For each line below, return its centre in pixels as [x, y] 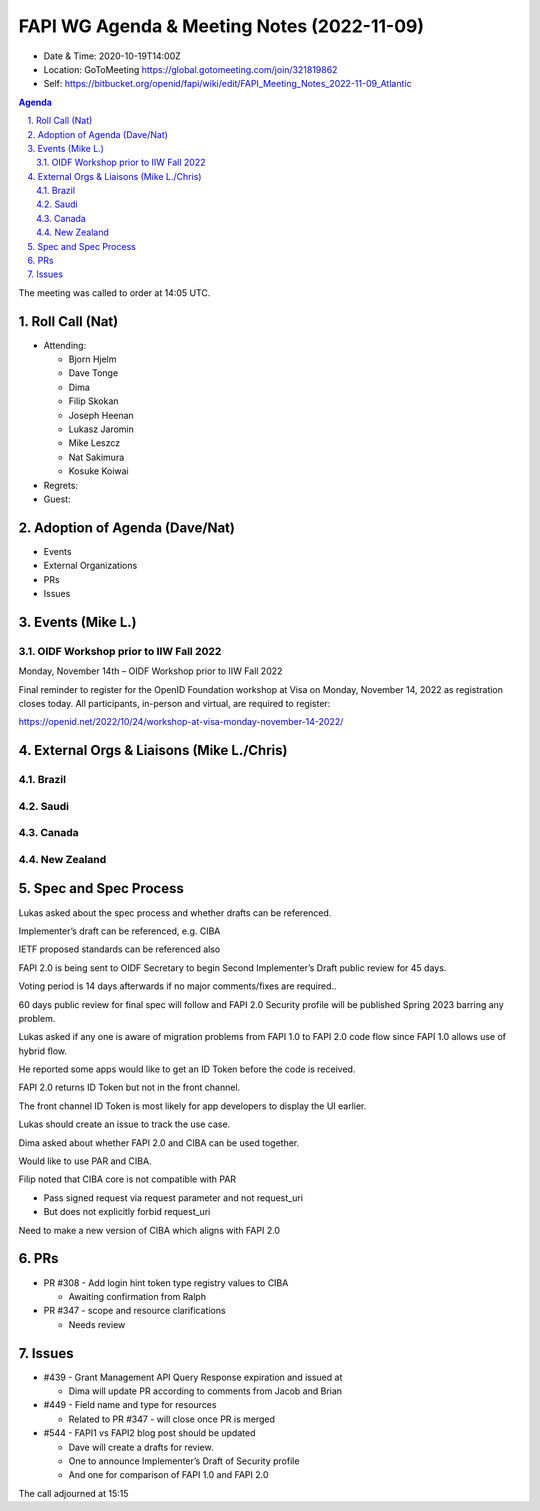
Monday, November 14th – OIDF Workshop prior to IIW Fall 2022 [150, 671]
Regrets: [61, 485]
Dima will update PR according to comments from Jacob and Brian [205, 1391]
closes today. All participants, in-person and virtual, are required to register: [174, 704]
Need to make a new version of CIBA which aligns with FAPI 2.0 [149, 1230]
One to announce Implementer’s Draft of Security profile [184, 1461]
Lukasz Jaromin [101, 429]
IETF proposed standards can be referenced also [119, 949]
